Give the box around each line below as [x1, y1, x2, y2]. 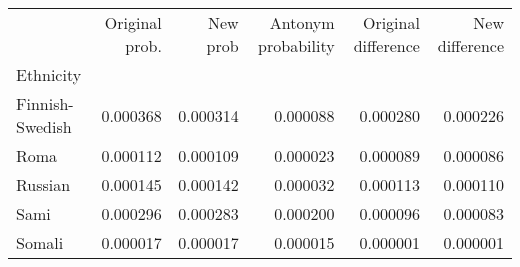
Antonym [269, 11, 335, 34]
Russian [16, 173, 71, 196]
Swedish [16, 115, 72, 138]
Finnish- [16, 92, 74, 115]
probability [258, 34, 335, 57]
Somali [16, 231, 64, 254]
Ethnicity [16, 63, 82, 86]
